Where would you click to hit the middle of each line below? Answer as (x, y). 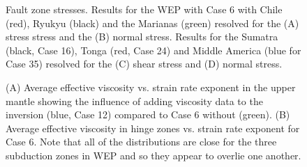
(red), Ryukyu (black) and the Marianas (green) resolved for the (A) (152, 23)
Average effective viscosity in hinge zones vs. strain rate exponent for (153, 128)
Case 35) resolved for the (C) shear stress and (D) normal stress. (144, 64)
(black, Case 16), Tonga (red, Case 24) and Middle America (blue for (153, 50)
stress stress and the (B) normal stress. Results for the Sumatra (142, 37)
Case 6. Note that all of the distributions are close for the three (141, 142)
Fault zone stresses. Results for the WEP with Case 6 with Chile (144, 9)
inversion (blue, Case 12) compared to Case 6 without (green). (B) (148, 114)
